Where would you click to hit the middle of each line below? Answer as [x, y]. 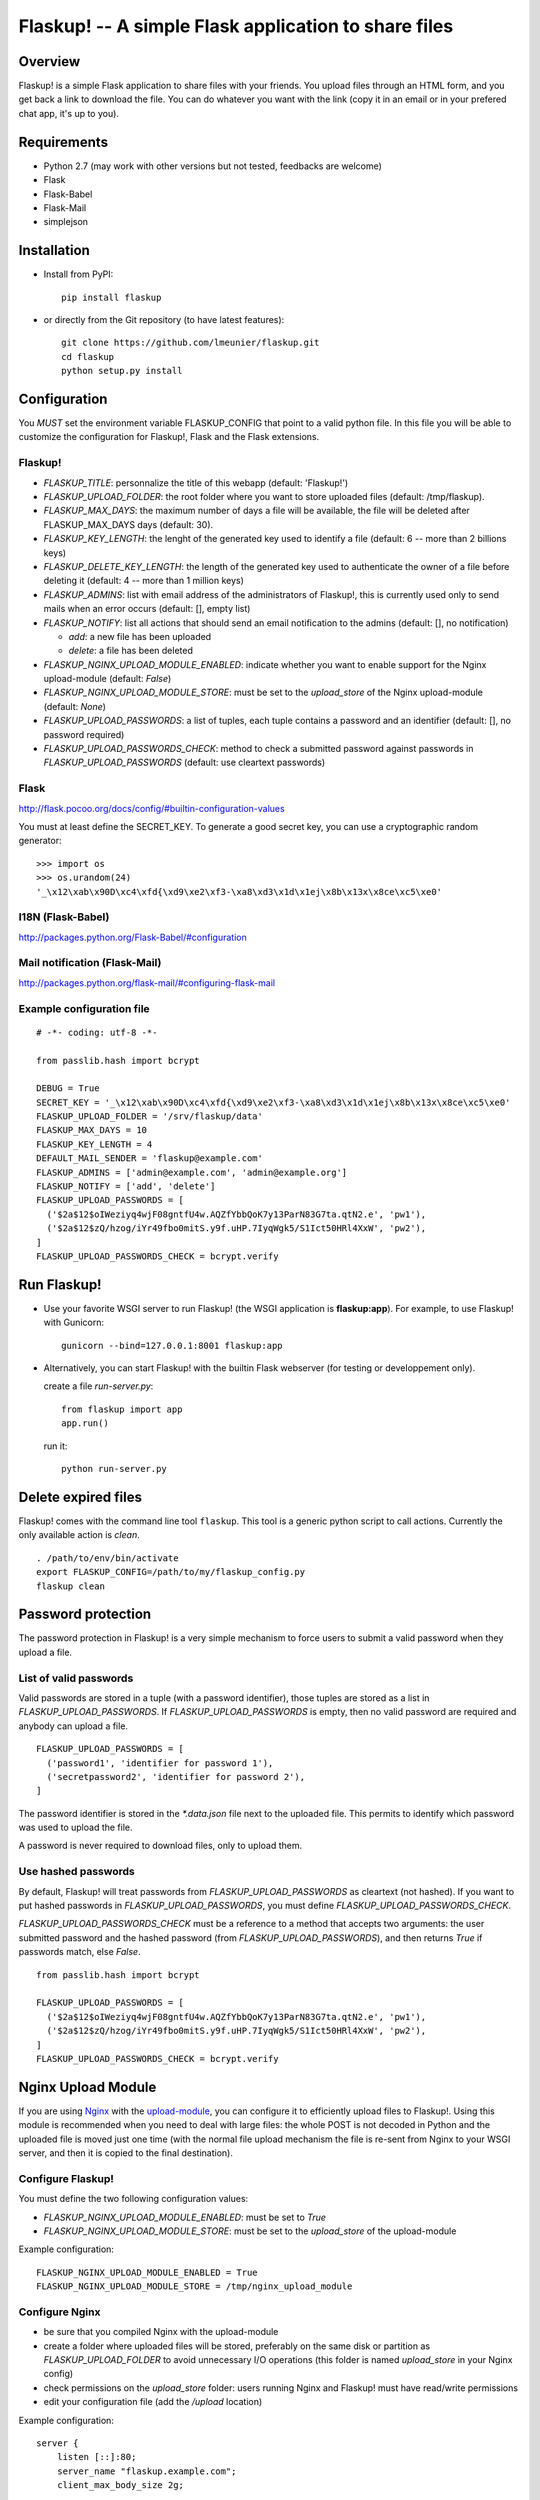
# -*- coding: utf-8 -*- [97, 1032]
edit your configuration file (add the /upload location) [153, 2402]
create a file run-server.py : [98, 1386]
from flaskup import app [122, 1409]
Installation [54, 250]
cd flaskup [88, 356]
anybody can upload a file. [73, 1726]
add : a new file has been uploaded [140, 636]
